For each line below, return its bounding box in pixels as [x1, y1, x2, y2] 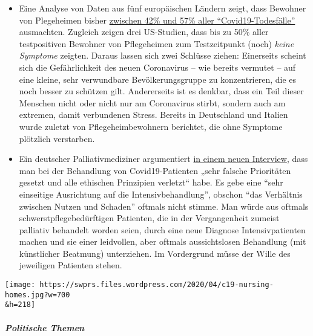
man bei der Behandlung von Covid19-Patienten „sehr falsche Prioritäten [19, 164, 291, 176]
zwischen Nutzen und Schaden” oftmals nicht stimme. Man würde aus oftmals [19, 199, 309, 212]
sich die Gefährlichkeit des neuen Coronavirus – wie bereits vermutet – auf [19, 60, 296, 73]
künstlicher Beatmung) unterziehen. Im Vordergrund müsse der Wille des [19, 247, 291, 259]
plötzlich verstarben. [19, 132, 95, 144]
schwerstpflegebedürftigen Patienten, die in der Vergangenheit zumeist [19, 212, 280, 224]
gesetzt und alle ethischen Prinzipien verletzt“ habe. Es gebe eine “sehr [19, 176, 283, 189]
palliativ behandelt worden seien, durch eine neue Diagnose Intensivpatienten [19, 223, 306, 236]
